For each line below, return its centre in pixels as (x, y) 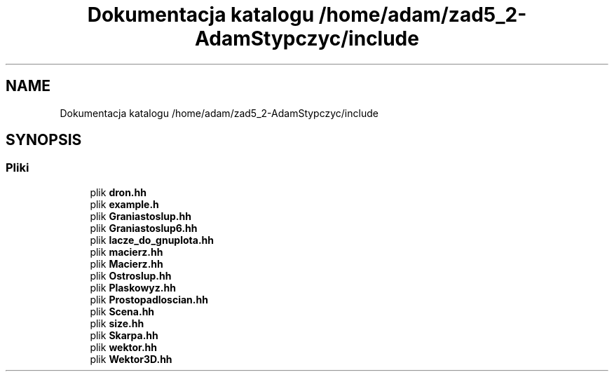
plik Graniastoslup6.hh (144, 228)
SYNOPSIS (44, 140)
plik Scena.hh (122, 311)
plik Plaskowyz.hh (133, 287)
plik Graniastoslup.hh (141, 216)
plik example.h (124, 204)
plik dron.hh (118, 192)
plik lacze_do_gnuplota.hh (152, 240)
